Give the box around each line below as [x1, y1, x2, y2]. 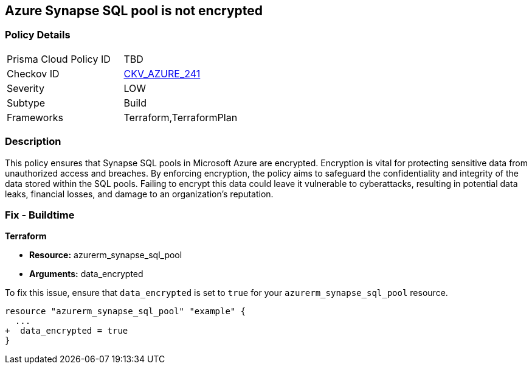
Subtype [7, 96, 46, 109]
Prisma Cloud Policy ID [7, 52, 111, 65]
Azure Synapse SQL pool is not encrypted [5, 3, 263, 18]
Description [5, 135, 61, 148]
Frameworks [7, 111, 63, 124]
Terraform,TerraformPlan [123, 111, 238, 124]
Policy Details [5, 29, 71, 41]
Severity [7, 82, 44, 94]
